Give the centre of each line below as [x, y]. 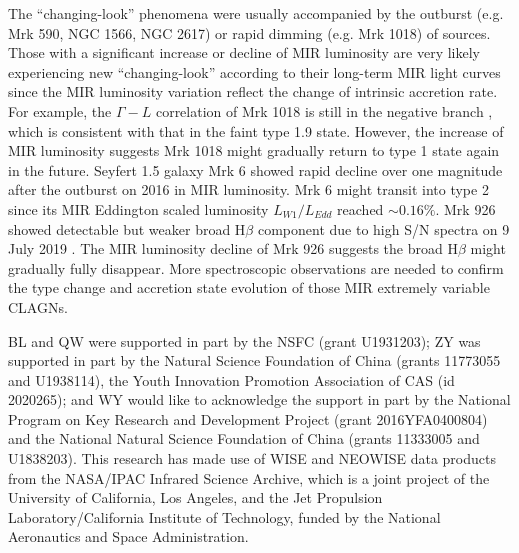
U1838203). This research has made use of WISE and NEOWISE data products [252, 458]
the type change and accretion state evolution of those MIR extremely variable [249, 287]
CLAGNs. [38, 306]
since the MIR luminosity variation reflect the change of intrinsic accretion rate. [253, 91]
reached [360, 208]
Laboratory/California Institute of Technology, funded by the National [224, 516]
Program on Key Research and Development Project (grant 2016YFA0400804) [248, 418]
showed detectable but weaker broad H [127, 228]
